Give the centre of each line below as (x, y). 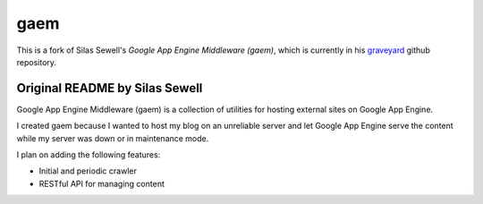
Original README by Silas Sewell (110, 88)
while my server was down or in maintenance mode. (113, 138)
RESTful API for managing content (102, 183)
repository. (37, 62)
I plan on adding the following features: (89, 155)
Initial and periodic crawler (88, 171)
